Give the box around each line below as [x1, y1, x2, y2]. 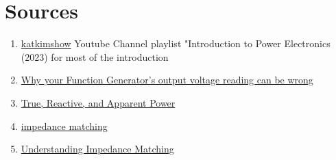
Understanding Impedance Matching [21, 142, 174, 156]
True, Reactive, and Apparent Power [21, 95, 176, 109]
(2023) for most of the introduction [21, 49, 169, 64]
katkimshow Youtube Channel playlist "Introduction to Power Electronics [21, 36, 331, 51]
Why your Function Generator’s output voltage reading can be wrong [21, 72, 313, 87]
